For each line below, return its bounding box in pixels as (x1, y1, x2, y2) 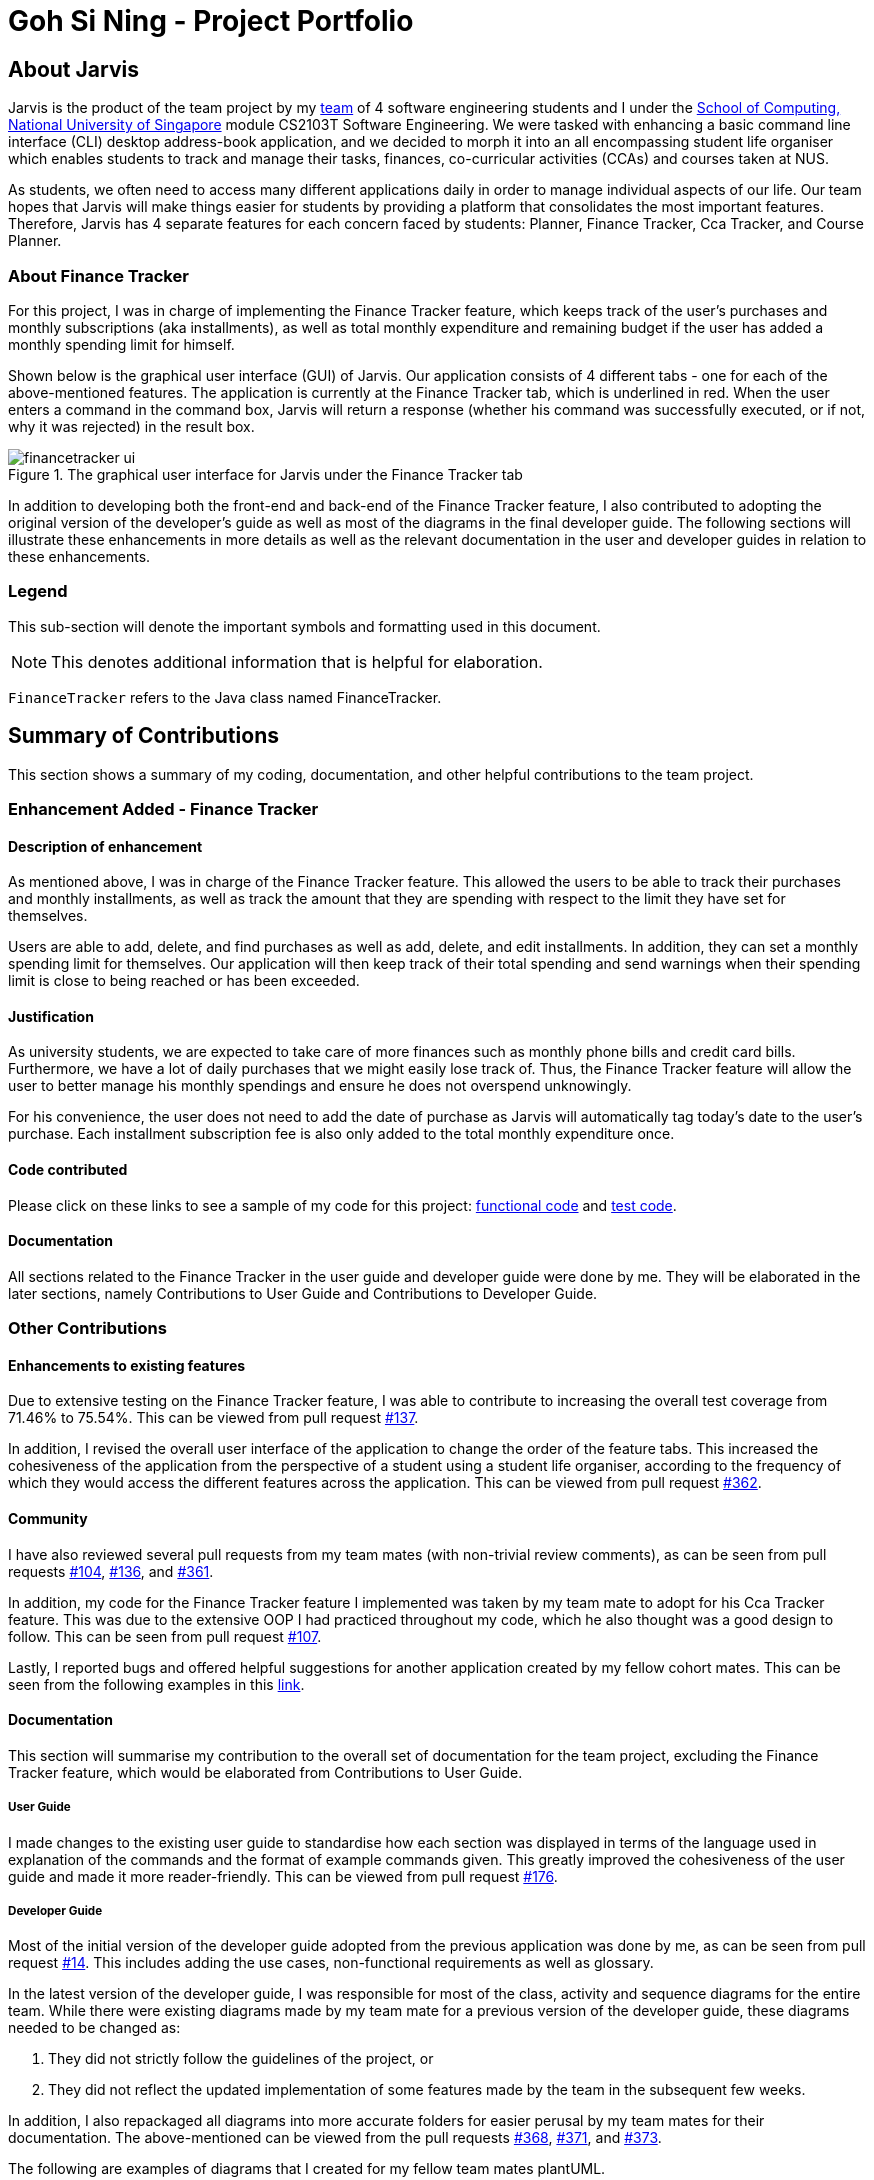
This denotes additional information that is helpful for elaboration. (51, 651, 543, 672)
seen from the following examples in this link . (8, 1675, 305, 1693)
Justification (8, 1007, 94, 1025)
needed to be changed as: (8, 2019, 181, 2037)
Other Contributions (8, 1318, 167, 1339)
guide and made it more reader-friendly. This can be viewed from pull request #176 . (8, 1867, 558, 1885)
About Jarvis (8, 56, 139, 82)
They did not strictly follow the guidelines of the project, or (48, 2050, 434, 2068)
